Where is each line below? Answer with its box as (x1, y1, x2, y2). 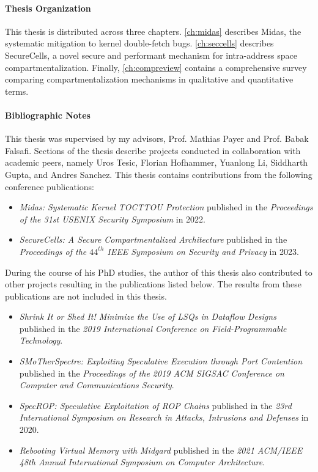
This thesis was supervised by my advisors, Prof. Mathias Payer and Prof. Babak (5, 132, 309, 145)
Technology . (19, 334, 63, 347)
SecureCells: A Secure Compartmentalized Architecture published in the (19, 233, 287, 246)
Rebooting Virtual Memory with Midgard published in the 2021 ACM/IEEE (19, 443, 303, 456)
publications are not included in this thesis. (5, 289, 167, 302)
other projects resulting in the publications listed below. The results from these (5, 278, 301, 290)
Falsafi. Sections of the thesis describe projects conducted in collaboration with (5, 144, 301, 157)
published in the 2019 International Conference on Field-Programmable (19, 322, 287, 334)
